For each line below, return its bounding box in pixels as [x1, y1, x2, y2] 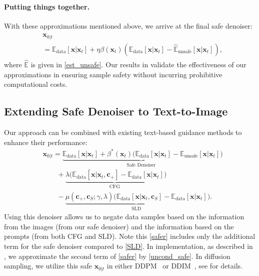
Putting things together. [4, 1, 90, 12]
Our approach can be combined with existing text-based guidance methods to [4, 127, 242, 137]
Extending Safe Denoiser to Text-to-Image [4, 103, 228, 119]
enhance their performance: [4, 136, 87, 147]
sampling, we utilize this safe [4, 260, 92, 271]
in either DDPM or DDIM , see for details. [106, 260, 242, 271]
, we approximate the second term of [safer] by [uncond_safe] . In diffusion [4, 250, 230, 261]
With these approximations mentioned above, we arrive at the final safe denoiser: [4, 20, 252, 31]
